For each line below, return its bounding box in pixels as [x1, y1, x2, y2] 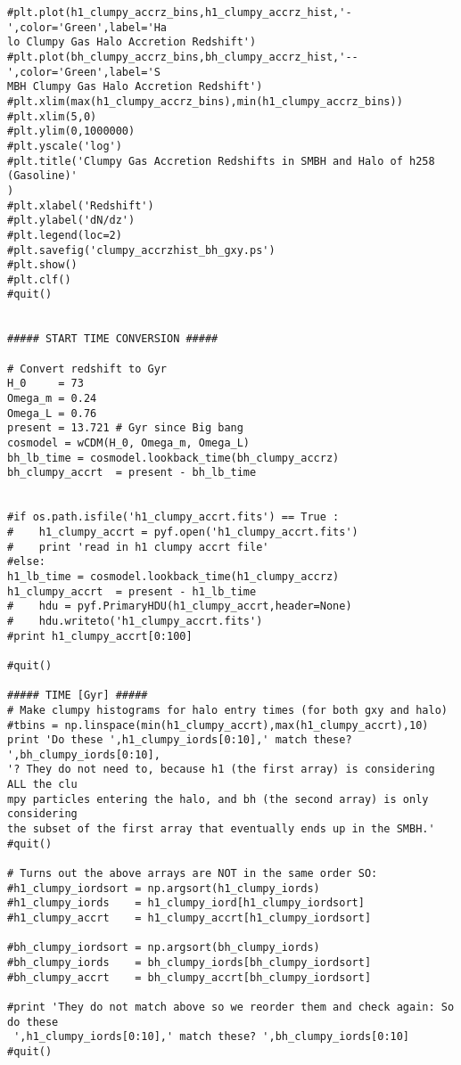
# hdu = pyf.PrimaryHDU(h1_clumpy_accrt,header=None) [7, 600, 352, 613]
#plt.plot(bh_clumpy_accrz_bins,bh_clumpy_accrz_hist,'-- [7, 50, 358, 63]
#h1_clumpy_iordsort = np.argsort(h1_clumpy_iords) [7, 881, 320, 895]
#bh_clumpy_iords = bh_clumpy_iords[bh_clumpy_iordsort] [7, 956, 372, 969]
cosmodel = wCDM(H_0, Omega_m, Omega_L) [7, 437, 251, 450]
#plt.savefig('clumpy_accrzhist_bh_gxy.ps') [7, 243, 276, 257]
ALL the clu [7, 778, 78, 791]
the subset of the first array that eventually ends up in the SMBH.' [7, 823, 435, 836]
